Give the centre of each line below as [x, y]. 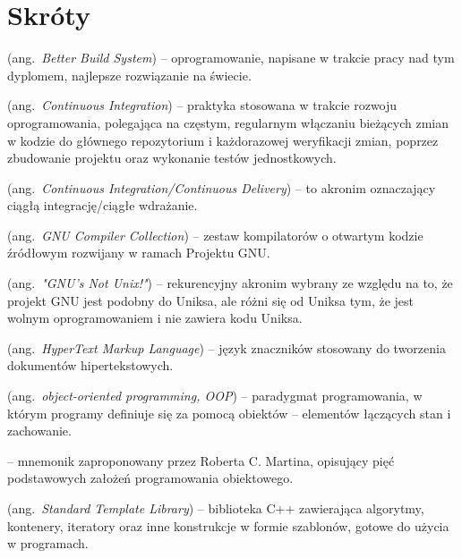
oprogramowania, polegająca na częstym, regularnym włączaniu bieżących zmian [228, 122]
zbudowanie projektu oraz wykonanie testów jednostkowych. [172, 158]
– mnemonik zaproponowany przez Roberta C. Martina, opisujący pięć [201, 460]
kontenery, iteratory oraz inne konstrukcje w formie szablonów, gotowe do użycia [228, 525]
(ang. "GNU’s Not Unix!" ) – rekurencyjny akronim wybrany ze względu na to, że [230, 283]
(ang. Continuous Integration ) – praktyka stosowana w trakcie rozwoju [202, 105]
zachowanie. [39, 431]
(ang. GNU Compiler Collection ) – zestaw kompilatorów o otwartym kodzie [215, 235]
